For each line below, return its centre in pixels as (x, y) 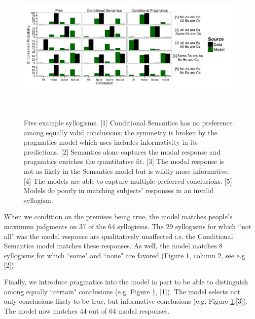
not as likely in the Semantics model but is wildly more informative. (127, 171)
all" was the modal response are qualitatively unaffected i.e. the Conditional (119, 236)
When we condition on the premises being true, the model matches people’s (118, 217)
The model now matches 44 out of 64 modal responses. (87, 310)
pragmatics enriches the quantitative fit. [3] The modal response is (124, 161)
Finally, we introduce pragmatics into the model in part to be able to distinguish (126, 281)
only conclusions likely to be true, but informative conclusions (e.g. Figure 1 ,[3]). (126, 301)
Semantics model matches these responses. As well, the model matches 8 (113, 246)
